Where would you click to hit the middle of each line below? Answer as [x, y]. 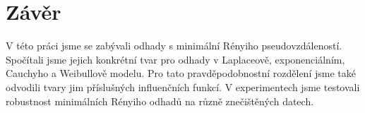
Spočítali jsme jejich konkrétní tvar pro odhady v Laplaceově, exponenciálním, [175, 59]
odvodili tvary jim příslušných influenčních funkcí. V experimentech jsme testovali [183, 87]
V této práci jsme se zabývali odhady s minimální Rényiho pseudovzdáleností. [174, 46]
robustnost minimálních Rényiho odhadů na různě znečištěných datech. [160, 101]
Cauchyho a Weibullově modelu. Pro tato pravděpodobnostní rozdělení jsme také [181, 73]
